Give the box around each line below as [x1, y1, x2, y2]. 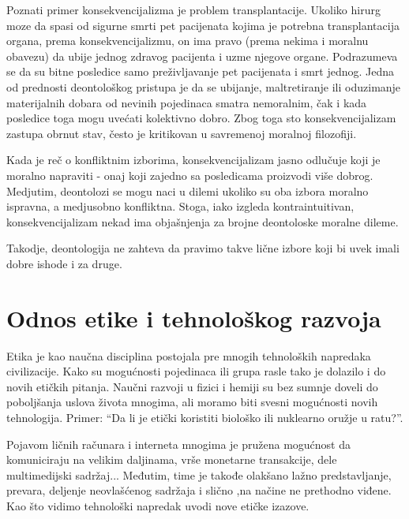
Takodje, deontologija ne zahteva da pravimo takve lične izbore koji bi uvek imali [6, 240, 400, 256]
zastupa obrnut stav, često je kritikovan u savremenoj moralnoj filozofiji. [6, 125, 357, 141]
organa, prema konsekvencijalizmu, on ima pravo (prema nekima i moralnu [6, 32, 369, 49]
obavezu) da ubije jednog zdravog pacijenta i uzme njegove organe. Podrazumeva [6, 47, 398, 64]
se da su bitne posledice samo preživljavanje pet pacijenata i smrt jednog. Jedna [6, 63, 395, 80]
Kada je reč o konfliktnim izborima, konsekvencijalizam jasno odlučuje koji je [6, 151, 381, 168]
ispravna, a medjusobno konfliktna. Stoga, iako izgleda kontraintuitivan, [6, 198, 355, 215]
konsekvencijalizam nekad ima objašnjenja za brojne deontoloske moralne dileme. [6, 213, 399, 230]
